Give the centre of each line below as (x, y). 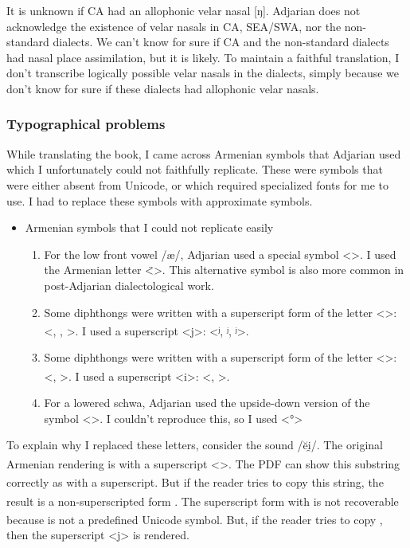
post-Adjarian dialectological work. (129, 285)
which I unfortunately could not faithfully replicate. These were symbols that (195, 169)
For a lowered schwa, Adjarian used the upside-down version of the (207, 403)
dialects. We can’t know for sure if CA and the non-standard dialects (221, 42)
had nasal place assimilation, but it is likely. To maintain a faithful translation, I (203, 57)
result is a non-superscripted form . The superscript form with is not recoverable (203, 501)
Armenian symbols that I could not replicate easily (149, 227)
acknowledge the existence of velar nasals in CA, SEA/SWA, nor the (174, 26)
